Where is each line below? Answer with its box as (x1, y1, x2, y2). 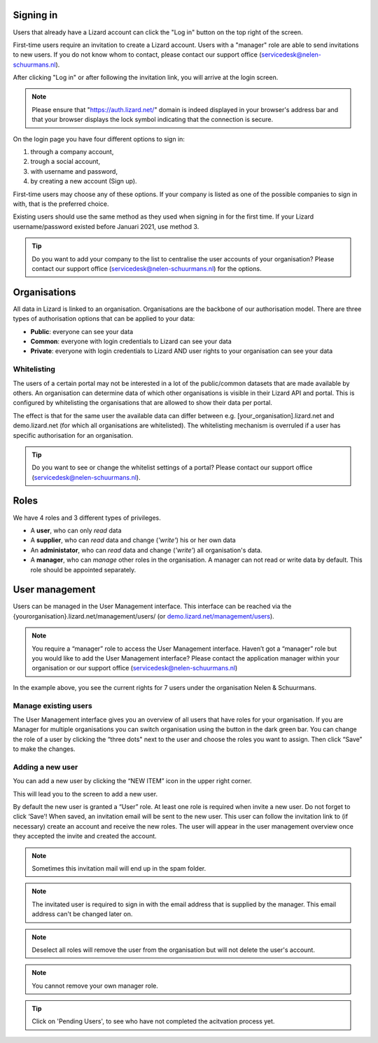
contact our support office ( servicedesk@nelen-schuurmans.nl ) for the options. (31, 264, 262, 272)
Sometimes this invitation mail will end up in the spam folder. (31, 864, 206, 872)
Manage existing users (13, 700, 92, 710)
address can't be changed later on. (31, 910, 133, 918)
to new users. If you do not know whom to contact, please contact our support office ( (13, 50, 262, 59)
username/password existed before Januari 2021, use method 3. (13, 222, 199, 230)
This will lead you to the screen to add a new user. (13, 789, 157, 798)
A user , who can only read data (30, 526, 122, 534)
